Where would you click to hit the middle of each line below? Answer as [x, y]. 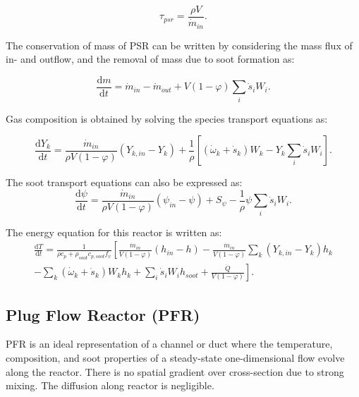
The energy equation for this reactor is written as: [114, 232]
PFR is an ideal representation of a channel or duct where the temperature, [169, 344]
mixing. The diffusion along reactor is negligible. [110, 385]
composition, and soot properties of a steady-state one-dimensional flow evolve [175, 357]
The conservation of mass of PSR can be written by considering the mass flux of [179, 45]
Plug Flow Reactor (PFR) [103, 314]
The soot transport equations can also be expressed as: [124, 182]
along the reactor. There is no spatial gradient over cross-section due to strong [175, 371]
